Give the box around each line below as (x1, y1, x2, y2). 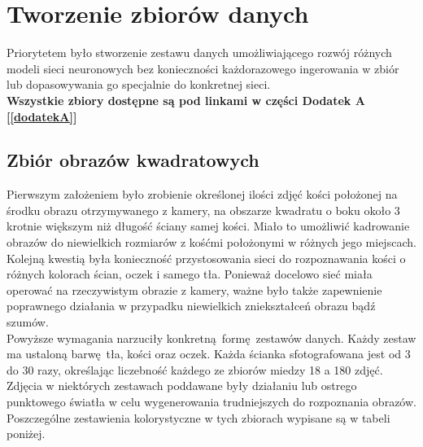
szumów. (7, 313, 49, 331)
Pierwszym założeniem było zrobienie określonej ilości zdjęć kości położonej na (7, 186, 398, 203)
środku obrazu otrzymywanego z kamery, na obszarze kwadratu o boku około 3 (7, 201, 400, 218)
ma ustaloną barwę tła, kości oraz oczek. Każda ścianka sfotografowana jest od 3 (7, 345, 411, 362)
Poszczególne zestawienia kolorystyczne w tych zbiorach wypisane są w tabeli (7, 409, 390, 426)
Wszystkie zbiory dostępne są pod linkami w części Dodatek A (7, 91, 365, 108)
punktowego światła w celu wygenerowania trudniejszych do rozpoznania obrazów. (7, 393, 416, 410)
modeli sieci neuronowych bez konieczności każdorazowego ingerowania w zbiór (7, 59, 399, 77)
